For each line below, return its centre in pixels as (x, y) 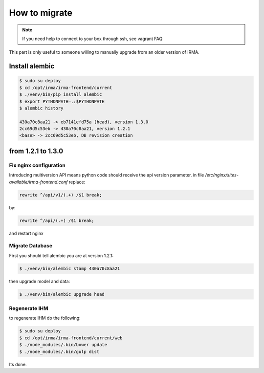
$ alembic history (41, 108)
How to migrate (41, 13)
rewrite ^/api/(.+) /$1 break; (57, 220)
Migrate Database (31, 246)
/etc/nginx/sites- (222, 175)
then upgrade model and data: (40, 281)
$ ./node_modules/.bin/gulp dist (59, 351)
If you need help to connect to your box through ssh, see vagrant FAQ (92, 39)
